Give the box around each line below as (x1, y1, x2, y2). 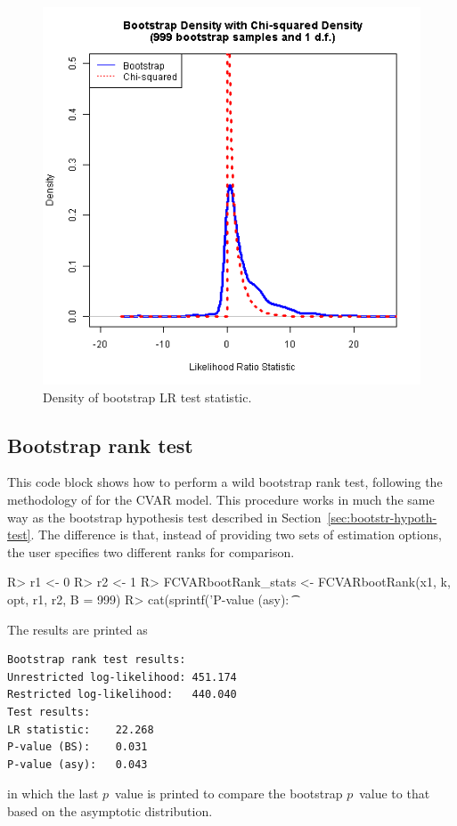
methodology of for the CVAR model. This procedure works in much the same (7, 490, 435, 508)
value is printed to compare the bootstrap (115, 784, 343, 803)
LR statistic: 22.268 (7, 723, 154, 736)
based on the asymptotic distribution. (7, 801, 213, 820)
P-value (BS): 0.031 (7, 741, 148, 754)
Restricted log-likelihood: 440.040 (7, 688, 237, 701)
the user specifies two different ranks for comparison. (7, 542, 295, 561)
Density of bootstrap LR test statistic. (43, 387, 252, 406)
